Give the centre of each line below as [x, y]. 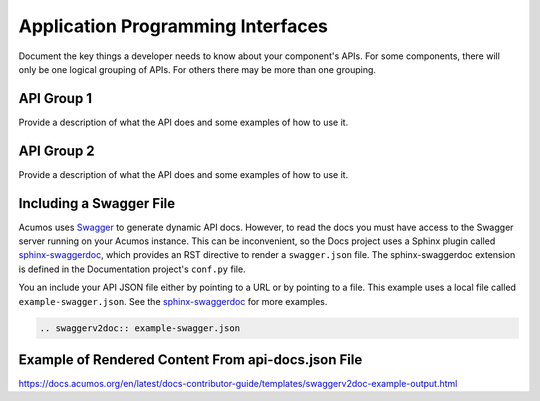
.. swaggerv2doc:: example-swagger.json [139, 328]
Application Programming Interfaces [173, 26]
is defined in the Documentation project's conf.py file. [132, 269]
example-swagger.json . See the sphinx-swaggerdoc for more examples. [173, 301]
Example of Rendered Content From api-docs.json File [190, 359]
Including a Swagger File [97, 203]
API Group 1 [55, 98]
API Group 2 [56, 150]
